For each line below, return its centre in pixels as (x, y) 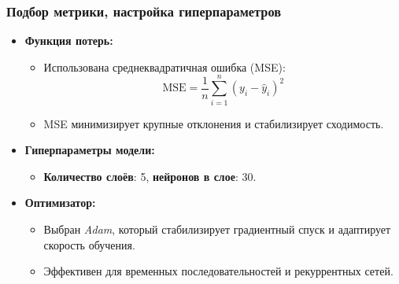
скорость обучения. (89, 244)
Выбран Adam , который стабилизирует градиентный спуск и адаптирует (217, 229)
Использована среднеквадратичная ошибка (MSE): (164, 66)
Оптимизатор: (60, 203)
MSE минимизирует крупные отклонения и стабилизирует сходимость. (214, 123)
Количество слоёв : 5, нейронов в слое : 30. (150, 176)
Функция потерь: (69, 41)
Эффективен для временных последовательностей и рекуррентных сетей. (218, 271)
